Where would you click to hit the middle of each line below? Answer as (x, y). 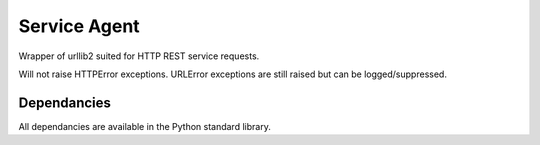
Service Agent (79, 26)
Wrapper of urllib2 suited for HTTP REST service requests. (139, 56)
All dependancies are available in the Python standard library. (145, 126)
